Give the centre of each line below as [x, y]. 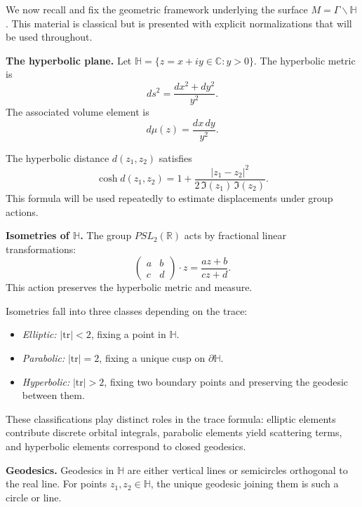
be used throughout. [49, 37]
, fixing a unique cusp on [152, 358]
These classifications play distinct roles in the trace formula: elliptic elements [171, 418]
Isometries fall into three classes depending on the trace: [127, 310]
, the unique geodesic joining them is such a [244, 484]
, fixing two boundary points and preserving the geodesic [226, 381]
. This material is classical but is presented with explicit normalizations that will [179, 23]
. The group [106, 235]
